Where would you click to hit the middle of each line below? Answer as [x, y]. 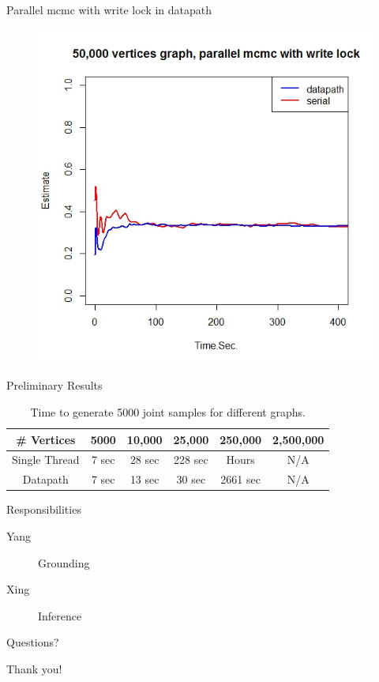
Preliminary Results [54, 385]
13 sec [144, 479]
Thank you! [34, 668]
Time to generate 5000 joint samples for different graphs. [168, 412]
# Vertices [46, 439]
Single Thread [46, 460]
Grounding [64, 562]
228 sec [191, 460]
